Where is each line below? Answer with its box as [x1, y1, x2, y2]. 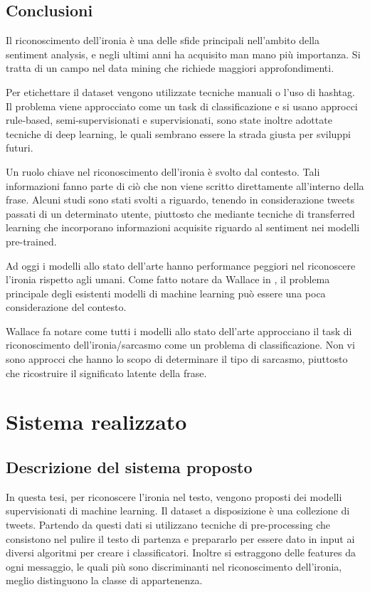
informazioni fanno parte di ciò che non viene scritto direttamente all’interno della [6, 178, 364, 193]
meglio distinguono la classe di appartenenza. [6, 573, 203, 588]
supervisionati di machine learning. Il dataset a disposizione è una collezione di [6, 503, 350, 518]
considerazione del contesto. [6, 300, 127, 314]
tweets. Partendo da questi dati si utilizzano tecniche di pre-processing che [6, 517, 331, 532]
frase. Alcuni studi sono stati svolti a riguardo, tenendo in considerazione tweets [6, 192, 354, 207]
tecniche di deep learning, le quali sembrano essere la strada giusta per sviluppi [6, 126, 351, 141]
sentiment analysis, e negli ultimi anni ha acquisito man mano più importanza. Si [6, 46, 361, 61]
